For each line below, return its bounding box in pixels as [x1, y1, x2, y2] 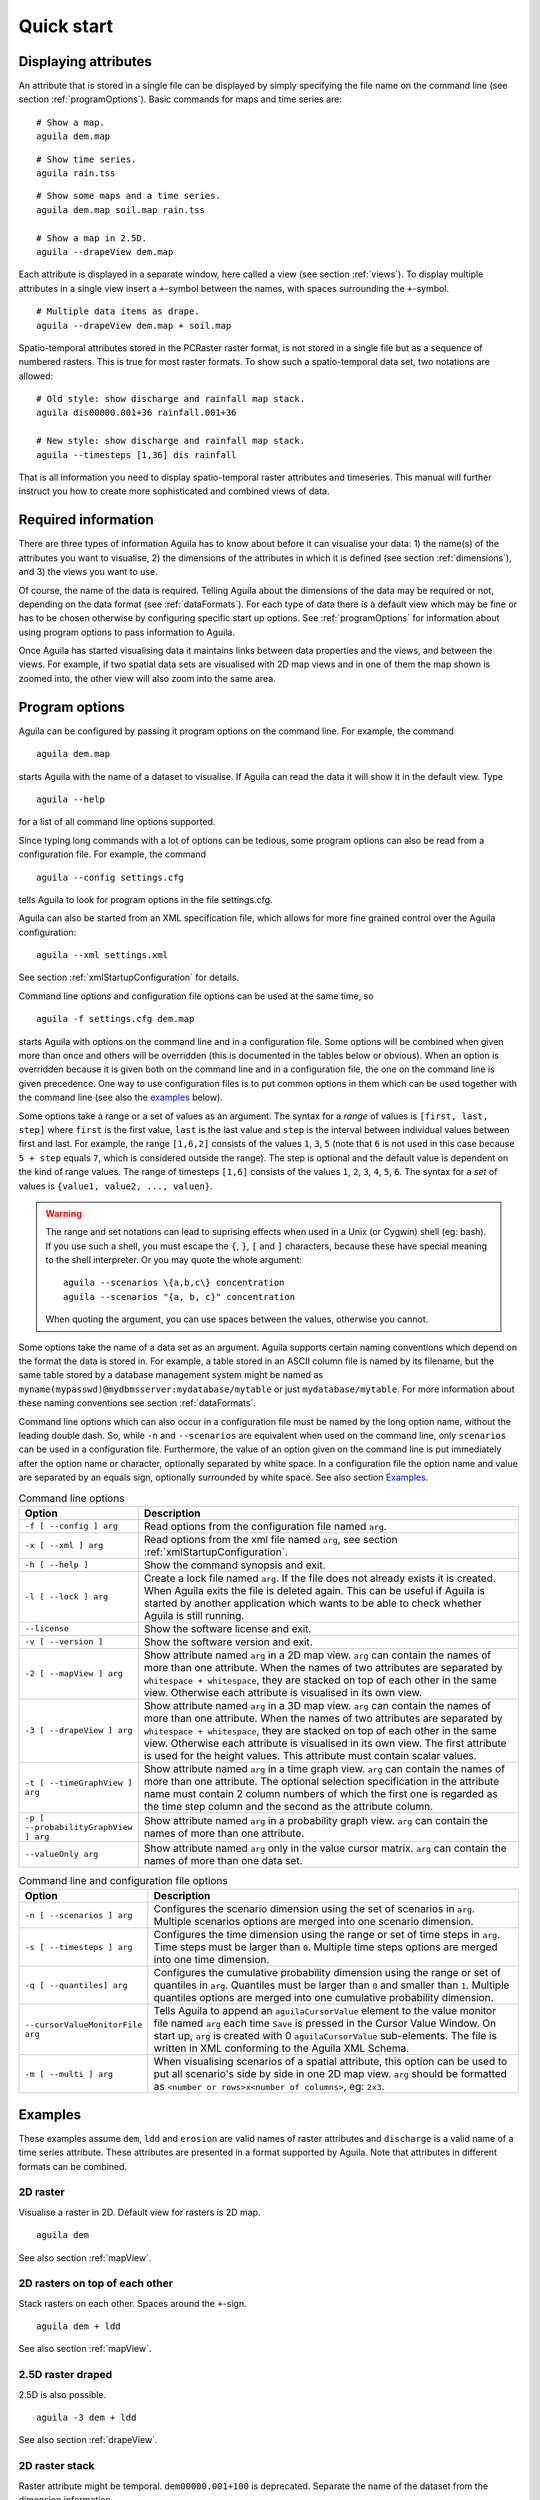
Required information [18, 511, 154, 529]
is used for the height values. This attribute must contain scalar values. [143, 1748, 477, 1762]
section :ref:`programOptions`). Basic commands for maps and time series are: [18, 93, 342, 105]
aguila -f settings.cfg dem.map [36, 1013, 195, 1025]
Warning [45, 1207, 82, 1219]
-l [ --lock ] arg [24, 1591, 109, 1602]
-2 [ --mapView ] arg [24, 1668, 124, 1679]
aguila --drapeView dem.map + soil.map [36, 320, 232, 331]
